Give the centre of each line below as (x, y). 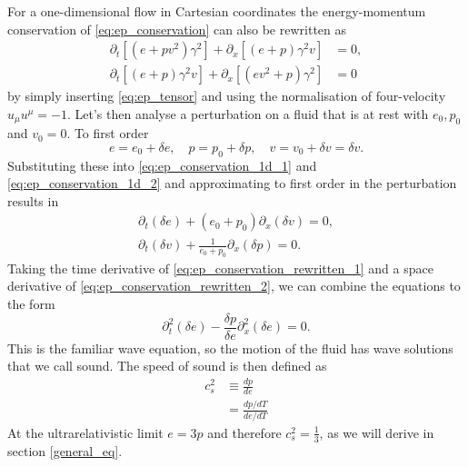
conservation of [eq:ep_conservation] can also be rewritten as (177, 29)
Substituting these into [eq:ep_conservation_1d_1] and (162, 165)
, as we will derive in (377, 432)
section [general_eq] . (65, 450)
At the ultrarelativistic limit (85, 432)
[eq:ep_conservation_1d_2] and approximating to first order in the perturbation (232, 183)
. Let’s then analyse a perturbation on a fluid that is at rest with (248, 113)
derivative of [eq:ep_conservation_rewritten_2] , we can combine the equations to (234, 286)
